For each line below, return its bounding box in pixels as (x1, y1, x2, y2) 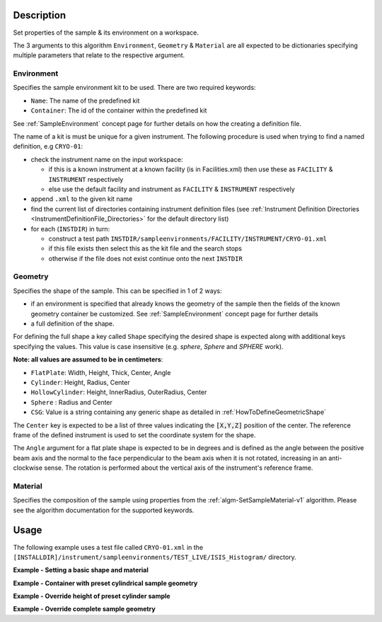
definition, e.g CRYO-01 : (13, 142, 83, 151)
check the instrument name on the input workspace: (30, 155, 183, 163)
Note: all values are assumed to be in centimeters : (13, 355, 163, 364)
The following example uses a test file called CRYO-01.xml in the (13, 543, 204, 551)
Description (13, 9, 66, 21)
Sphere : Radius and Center (30, 398, 113, 406)
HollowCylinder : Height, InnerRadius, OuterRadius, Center (30, 388, 207, 396)
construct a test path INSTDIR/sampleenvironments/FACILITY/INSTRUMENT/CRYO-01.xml (48, 234, 328, 243)
